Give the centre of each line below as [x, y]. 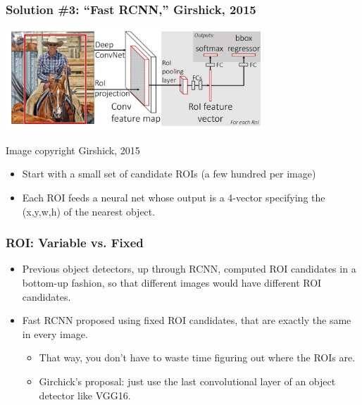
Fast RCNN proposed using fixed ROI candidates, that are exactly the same [187, 320]
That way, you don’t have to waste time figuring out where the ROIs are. [197, 357]
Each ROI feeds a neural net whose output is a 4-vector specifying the [174, 197]
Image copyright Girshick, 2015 [73, 150]
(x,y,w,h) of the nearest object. [89, 211]
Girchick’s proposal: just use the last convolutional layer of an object [187, 381]
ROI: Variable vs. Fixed [75, 243]
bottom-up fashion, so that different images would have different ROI [172, 282]
